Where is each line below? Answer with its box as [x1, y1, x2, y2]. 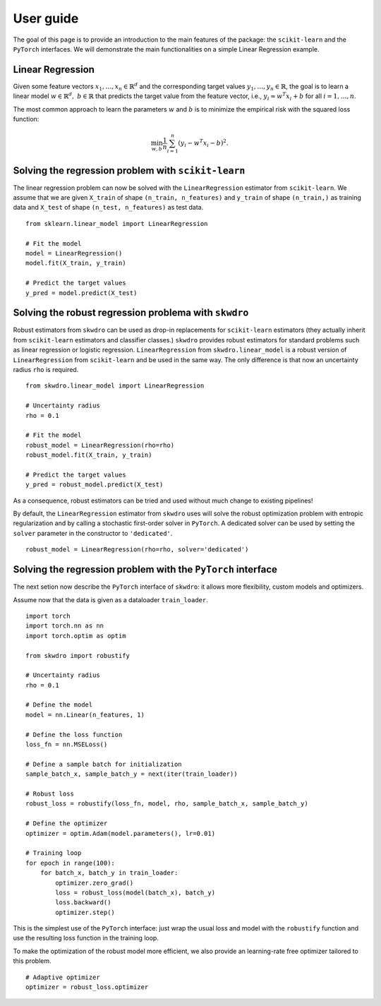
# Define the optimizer [25, 820, 108, 827]
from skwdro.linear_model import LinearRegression [25, 382, 205, 390]
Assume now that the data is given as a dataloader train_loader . [13, 595, 208, 604]
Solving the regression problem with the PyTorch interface [13, 563, 278, 575]
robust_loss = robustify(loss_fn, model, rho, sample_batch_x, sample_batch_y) [25, 800, 308, 808]
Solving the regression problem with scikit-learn [13, 164, 246, 176]
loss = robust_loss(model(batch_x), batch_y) [55, 888, 215, 897]
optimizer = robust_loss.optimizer [25, 983, 149, 991]
